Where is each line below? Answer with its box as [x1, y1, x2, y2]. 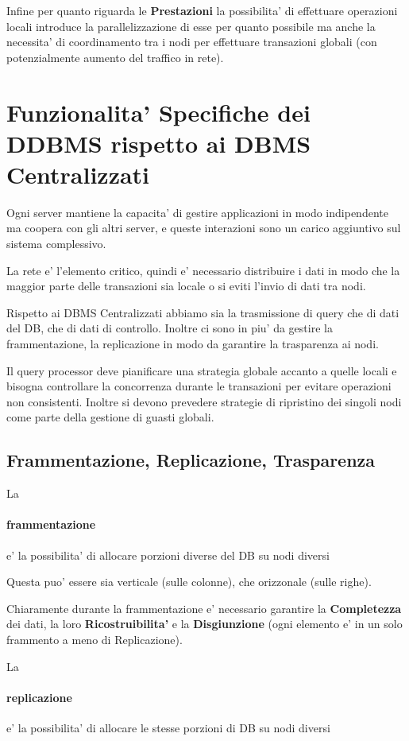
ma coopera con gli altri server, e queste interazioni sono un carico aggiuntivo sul [6, 219, 401, 236]
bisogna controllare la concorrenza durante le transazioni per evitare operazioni [6, 378, 392, 394]
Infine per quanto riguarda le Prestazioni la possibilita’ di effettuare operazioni [6, 2, 398, 18]
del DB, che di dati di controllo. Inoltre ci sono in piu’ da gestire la [6, 320, 333, 336]
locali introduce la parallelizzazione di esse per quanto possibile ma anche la [6, 17, 376, 34]
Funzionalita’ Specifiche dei [6, 95, 311, 128]
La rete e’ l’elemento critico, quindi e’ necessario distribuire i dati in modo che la [6, 262, 400, 278]
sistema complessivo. [6, 235, 106, 252]
